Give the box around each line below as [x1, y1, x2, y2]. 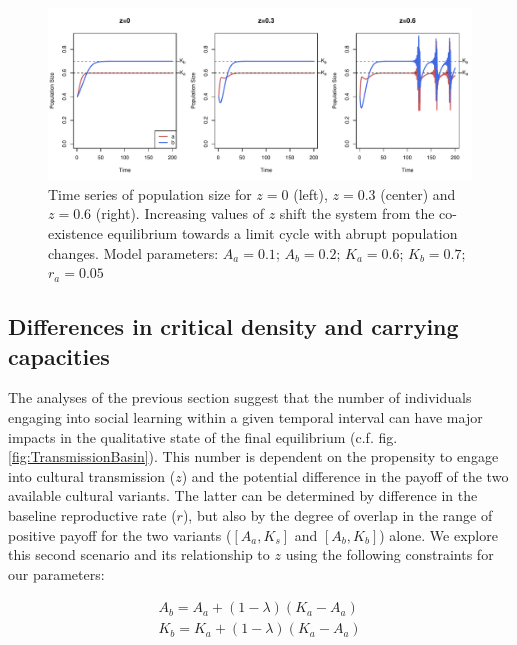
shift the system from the [279, 203, 435, 224]
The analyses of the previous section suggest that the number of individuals [8, 387, 472, 408]
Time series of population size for [48, 183, 252, 204]
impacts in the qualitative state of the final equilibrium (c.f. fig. [8, 426, 398, 447]
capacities [8, 340, 110, 371]
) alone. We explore [379, 524, 498, 545]
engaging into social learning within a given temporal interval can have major [8, 407, 483, 427]
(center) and [380, 183, 456, 204]
